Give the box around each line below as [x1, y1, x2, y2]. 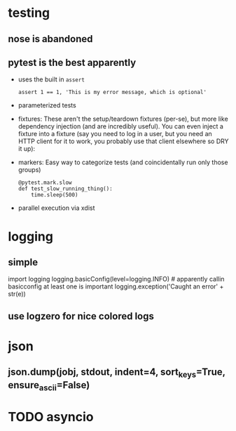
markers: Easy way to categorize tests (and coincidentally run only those [18, 158, 228, 166]
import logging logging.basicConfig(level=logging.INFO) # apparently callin [8, 275, 225, 284]
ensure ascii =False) [8, 379, 90, 392]
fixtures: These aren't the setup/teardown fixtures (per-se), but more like [18, 114, 228, 124]
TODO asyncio [8, 409, 94, 425]
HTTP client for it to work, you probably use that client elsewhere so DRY [18, 137, 229, 145]
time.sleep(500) [31, 192, 78, 199]
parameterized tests [18, 101, 76, 110]
